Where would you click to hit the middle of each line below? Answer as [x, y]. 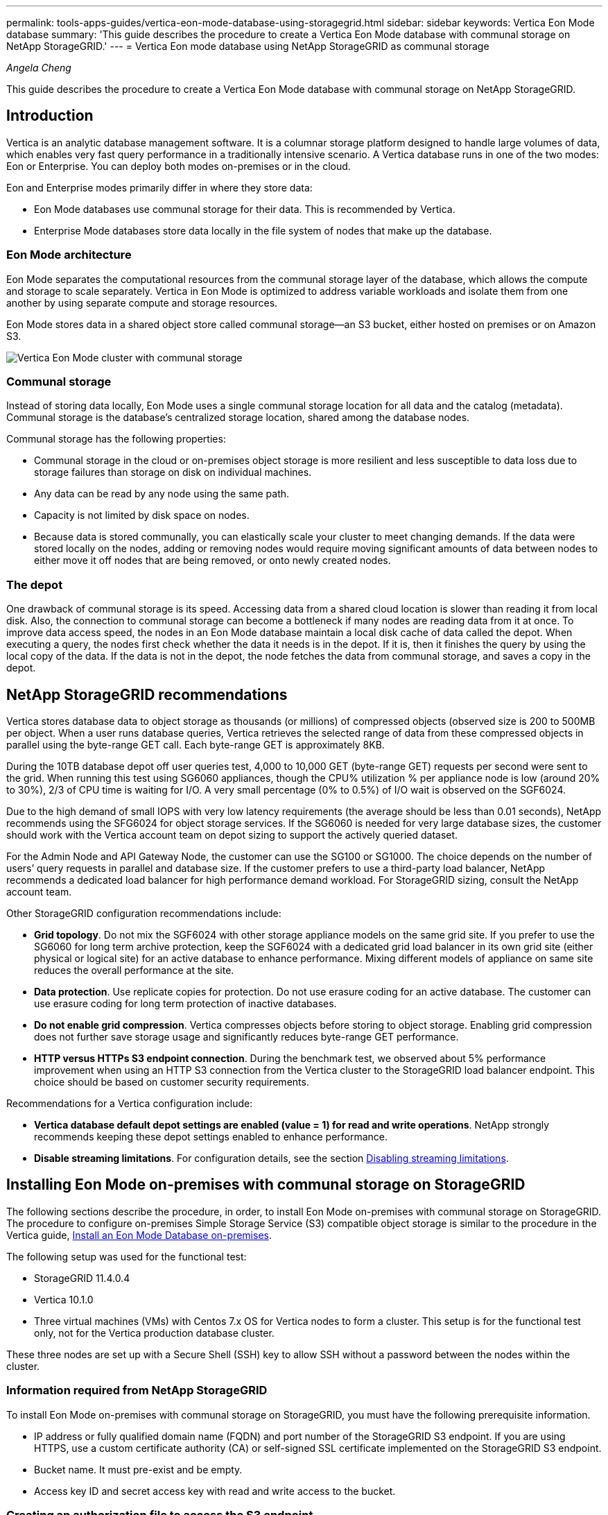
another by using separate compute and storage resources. [142, 302]
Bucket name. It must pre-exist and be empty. [138, 1469]
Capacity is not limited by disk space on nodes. [142, 515]
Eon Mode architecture [69, 255]
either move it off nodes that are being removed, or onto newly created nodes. [212, 560]
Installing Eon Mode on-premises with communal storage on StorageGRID [266, 1185]
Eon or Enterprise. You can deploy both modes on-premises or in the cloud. [179, 166]
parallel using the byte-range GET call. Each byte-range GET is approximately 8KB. [196, 744]
